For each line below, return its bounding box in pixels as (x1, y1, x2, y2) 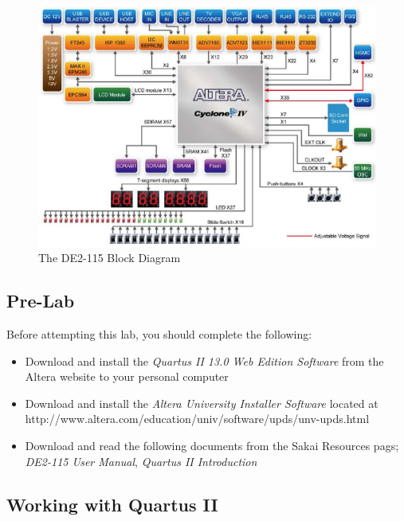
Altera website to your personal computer (25, 368, 229, 385)
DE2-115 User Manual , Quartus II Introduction (25, 452, 257, 469)
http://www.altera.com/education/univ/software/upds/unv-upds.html (25, 410, 370, 427)
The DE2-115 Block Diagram (38, 249, 181, 266)
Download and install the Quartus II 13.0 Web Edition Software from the (25, 352, 384, 369)
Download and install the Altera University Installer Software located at (25, 394, 379, 411)
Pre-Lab (6, 288, 75, 313)
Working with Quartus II (6, 492, 218, 516)
